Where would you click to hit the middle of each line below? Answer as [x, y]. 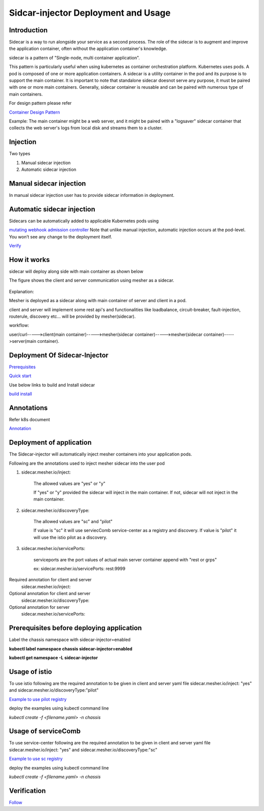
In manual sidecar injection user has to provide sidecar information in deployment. [92, 195]
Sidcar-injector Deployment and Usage [90, 13]
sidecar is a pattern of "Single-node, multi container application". [75, 58]
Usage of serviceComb [45, 731]
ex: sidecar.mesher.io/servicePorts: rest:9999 [79, 569]
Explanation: [22, 291]
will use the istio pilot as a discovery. [70, 537]
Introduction [28, 30]
